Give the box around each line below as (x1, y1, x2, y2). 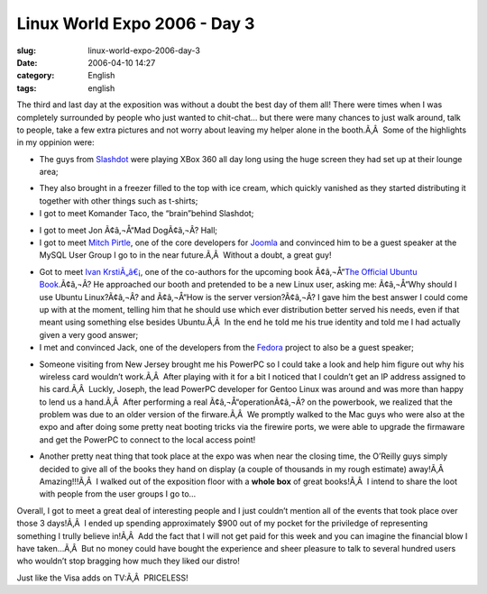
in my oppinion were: (16, 137, 95, 148)
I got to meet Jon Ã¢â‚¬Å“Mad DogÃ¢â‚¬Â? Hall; (39, 224, 218, 235)
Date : (16, 57, 38, 68)
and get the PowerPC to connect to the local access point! (39, 434, 256, 445)
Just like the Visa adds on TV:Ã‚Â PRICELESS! (16, 572, 188, 583)
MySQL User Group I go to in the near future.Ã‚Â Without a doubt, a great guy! (39, 250, 332, 260)
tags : (16, 82, 37, 94)
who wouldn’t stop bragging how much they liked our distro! (16, 555, 241, 567)
